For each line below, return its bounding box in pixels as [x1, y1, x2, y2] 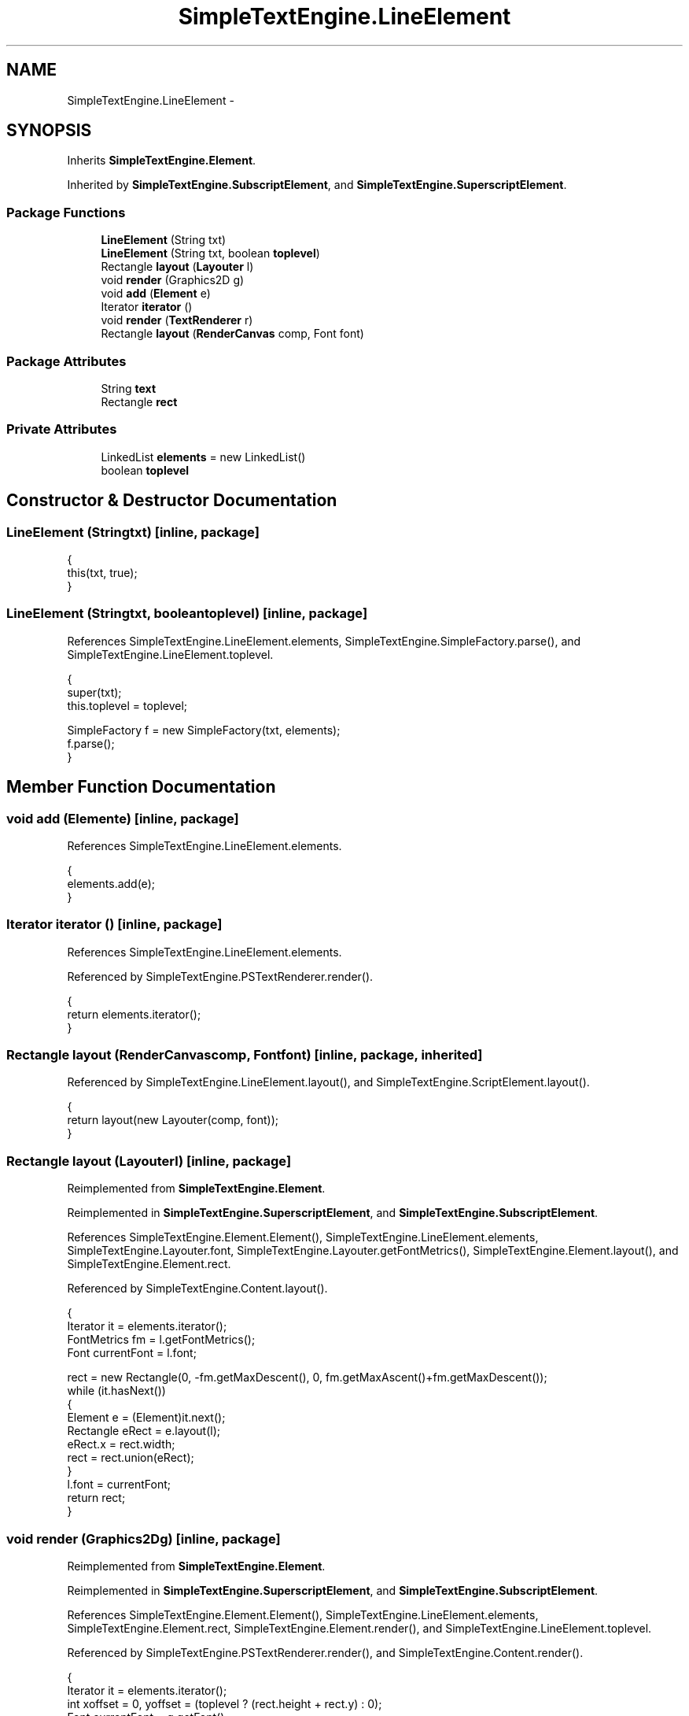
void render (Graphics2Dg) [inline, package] [6, 1530, 281, 1547]
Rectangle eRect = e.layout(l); [67, 1424, 220, 1438]
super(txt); [67, 685, 122, 699]
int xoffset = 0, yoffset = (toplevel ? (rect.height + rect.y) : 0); [67, 1696, 382, 1710]
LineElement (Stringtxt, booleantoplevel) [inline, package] [6, 605, 368, 622]
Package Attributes [6, 353, 127, 369]
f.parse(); [67, 736, 115, 750]
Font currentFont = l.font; [67, 1346, 197, 1360]
